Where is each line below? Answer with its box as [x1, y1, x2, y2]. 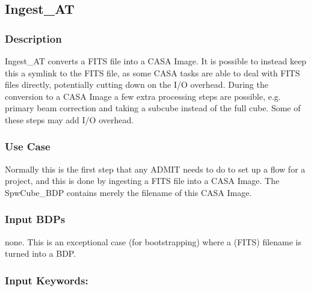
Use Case [5, 139, 51, 154]
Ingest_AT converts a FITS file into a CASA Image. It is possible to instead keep [5, 55, 307, 67]
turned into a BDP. [5, 247, 76, 260]
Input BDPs [5, 212, 66, 227]
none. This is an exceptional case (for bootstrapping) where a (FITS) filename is [5, 235, 302, 248]
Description [5, 31, 62, 46]
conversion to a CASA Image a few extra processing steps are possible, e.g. [5, 90, 281, 102]
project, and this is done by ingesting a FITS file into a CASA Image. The [5, 174, 280, 187]
